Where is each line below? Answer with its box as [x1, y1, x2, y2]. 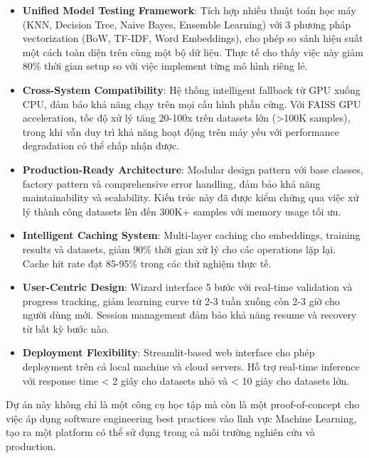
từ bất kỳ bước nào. [22, 321, 109, 336]
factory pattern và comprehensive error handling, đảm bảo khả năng [22, 176, 321, 191]
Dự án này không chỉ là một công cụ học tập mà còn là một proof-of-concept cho [6, 397, 360, 412]
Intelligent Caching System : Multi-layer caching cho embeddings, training [22, 228, 360, 243]
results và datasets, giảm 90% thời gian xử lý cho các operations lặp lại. [22, 241, 336, 256]
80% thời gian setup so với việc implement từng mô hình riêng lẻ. [22, 58, 308, 73]
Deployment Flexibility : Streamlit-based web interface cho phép [22, 345, 315, 360]
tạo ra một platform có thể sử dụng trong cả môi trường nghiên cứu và [6, 425, 316, 440]
